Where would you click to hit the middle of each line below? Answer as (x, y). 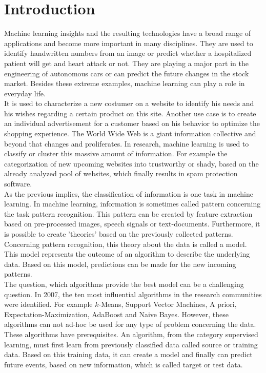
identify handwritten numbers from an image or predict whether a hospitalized (128, 53)
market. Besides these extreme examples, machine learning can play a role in (125, 83)
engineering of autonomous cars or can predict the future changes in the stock (127, 73)
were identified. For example (48, 304)
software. (18, 184)
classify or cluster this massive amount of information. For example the (116, 153)
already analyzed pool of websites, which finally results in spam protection (121, 173)
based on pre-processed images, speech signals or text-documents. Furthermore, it (132, 224)
